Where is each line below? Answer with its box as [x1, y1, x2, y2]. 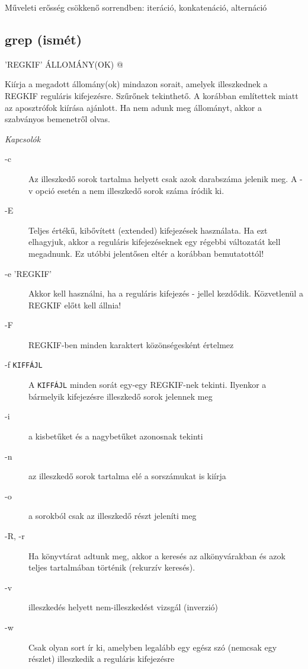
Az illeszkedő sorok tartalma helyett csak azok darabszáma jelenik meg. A [28, 172, 297, 184]
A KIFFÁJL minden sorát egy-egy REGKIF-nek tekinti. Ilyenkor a [28, 378, 267, 391]
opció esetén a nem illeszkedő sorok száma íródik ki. [36, 184, 224, 196]
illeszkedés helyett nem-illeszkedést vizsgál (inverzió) [28, 601, 219, 613]
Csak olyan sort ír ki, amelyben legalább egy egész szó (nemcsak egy [28, 641, 277, 653]
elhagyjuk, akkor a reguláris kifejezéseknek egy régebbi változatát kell [28, 235, 281, 248]
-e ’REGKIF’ [5, 267, 52, 279]
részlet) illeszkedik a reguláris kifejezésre [28, 652, 175, 665]
